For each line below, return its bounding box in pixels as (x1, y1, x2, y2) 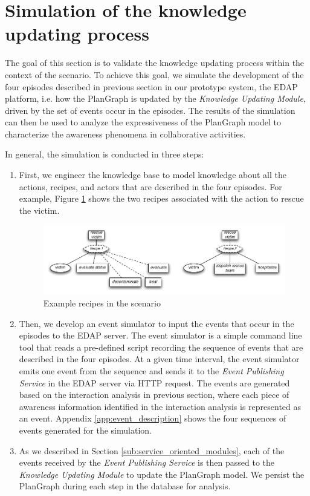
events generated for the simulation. (19, 423, 152, 436)
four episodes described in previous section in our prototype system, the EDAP (5, 80, 298, 93)
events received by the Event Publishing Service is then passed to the (19, 456, 275, 469)
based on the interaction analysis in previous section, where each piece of (19, 388, 289, 401)
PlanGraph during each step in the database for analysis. (19, 480, 231, 492)
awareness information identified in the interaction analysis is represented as (19, 400, 302, 412)
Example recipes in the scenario (43, 297, 161, 309)
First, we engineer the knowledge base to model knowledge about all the (19, 168, 286, 181)
